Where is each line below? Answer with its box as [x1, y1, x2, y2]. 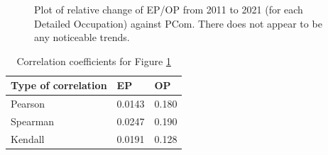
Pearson [11, 96, 45, 111]
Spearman [11, 114, 55, 129]
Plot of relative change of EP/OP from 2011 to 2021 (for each [34, 2, 303, 16]
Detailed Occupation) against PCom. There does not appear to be [34, 16, 322, 30]
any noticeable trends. [34, 30, 130, 45]
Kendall [11, 131, 45, 146]
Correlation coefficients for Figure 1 [16, 53, 171, 68]
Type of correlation [11, 78, 107, 93]
